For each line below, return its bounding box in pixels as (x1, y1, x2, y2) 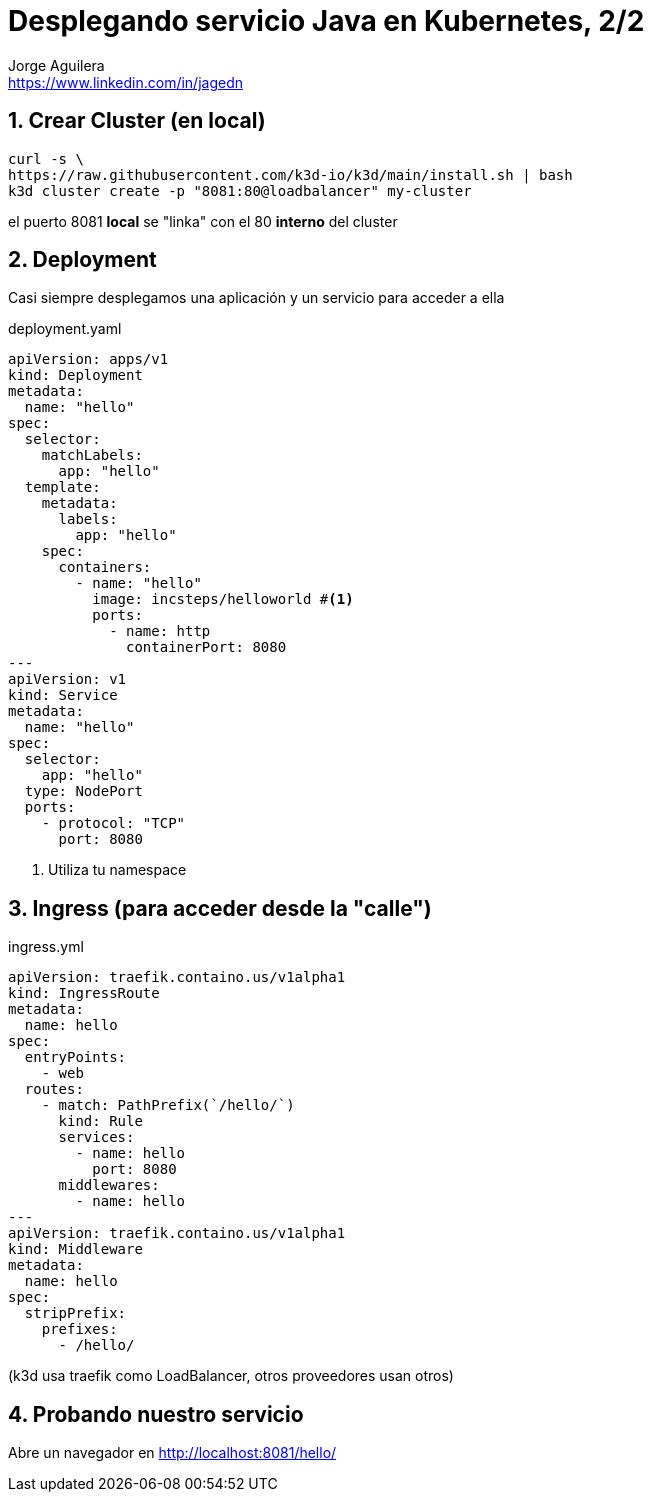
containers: (58, 559, 152, 576)
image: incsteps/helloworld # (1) (92, 591, 354, 608)
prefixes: (41, 1321, 118, 1338)
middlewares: (58, 1177, 160, 1194)
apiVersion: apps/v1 (8, 351, 169, 368)
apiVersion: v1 (8, 671, 127, 688)
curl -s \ (8, 150, 84, 167)
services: (58, 1129, 135, 1146)
